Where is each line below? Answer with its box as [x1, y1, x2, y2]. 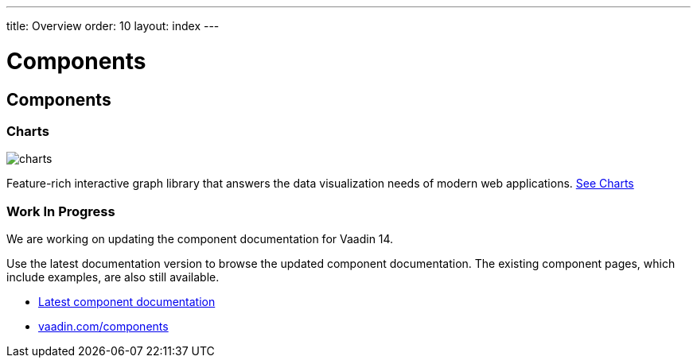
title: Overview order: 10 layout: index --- [6, 19, 220, 33]
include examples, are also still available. [6, 270, 220, 285]
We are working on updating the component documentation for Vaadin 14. [6, 232, 394, 246]
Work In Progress [6, 203, 115, 219]
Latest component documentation [38, 295, 216, 309]
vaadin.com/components [38, 319, 169, 334]
